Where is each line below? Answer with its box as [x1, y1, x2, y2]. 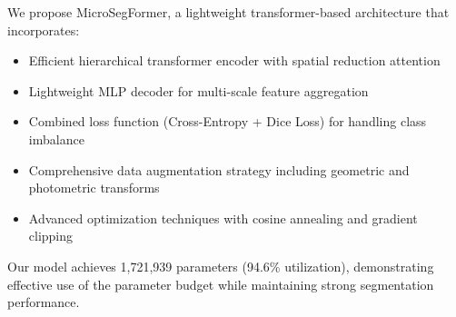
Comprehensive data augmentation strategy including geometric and [28, 160, 410, 179]
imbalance [28, 129, 84, 148]
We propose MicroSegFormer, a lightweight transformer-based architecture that [7, 3, 450, 21]
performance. [7, 292, 80, 312]
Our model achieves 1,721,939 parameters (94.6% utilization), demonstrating [7, 256, 434, 275]
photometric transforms [28, 178, 160, 197]
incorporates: [7, 20, 80, 39]
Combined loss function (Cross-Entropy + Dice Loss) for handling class [28, 112, 427, 131]
